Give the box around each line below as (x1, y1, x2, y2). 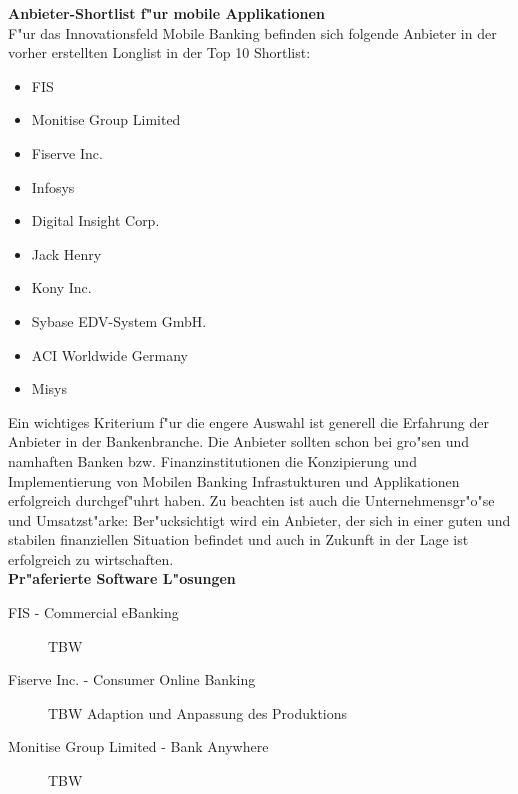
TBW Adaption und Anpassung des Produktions (48, 702, 348, 723)
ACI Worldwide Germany (31, 344, 188, 365)
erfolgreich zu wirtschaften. (8, 548, 174, 569)
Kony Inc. (31, 277, 92, 298)
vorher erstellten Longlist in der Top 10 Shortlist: (8, 42, 311, 63)
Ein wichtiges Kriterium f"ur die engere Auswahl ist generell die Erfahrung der (8, 411, 490, 432)
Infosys (31, 176, 75, 197)
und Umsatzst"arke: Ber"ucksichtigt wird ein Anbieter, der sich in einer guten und (8, 509, 511, 530)
